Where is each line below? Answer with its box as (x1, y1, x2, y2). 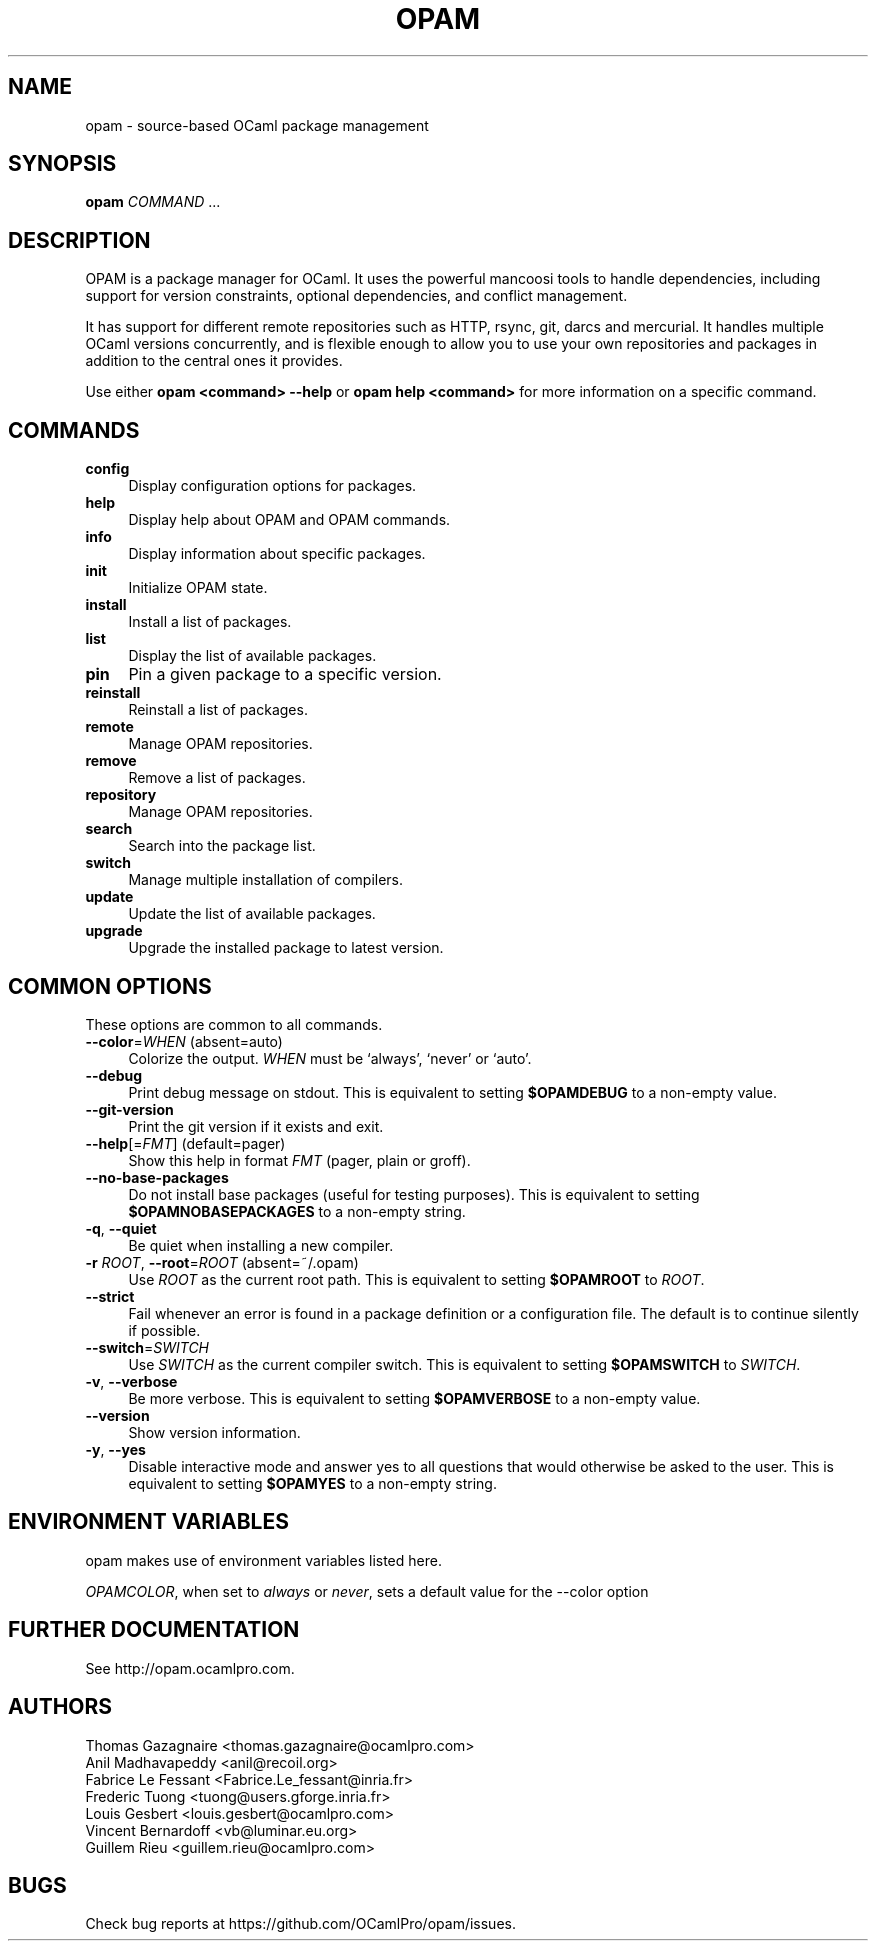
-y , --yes (85, 1440, 146, 1458)
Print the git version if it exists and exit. (128, 1117, 384, 1135)
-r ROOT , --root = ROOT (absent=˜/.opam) (85, 1253, 359, 1271)
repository (85, 786, 157, 804)
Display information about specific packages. (128, 545, 426, 563)
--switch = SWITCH (85, 1338, 210, 1356)
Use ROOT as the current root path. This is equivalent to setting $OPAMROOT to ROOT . (128, 1270, 705, 1288)
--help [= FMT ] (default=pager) (85, 1134, 286, 1152)
